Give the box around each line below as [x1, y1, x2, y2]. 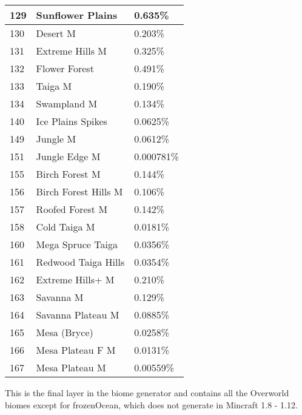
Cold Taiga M [36, 220, 95, 234]
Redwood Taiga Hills [36, 255, 125, 269]
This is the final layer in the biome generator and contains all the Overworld [5, 386, 289, 399]
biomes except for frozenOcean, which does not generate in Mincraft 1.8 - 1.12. [5, 398, 298, 411]
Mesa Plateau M [36, 360, 106, 374]
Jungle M [36, 132, 76, 146]
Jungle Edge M [36, 149, 101, 163]
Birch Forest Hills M [36, 184, 123, 198]
